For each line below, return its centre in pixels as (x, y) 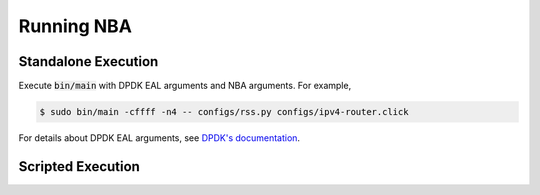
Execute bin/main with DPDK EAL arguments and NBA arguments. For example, (185, 86)
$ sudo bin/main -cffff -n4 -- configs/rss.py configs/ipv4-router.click (224, 112)
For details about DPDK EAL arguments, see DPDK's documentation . (159, 138)
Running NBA (75, 26)
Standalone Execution (88, 61)
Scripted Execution (79, 166)
